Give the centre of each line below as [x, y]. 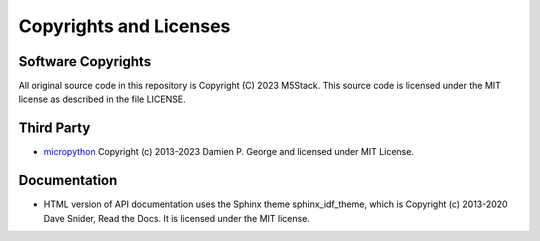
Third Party [54, 128]
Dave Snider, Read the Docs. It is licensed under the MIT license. [176, 218]
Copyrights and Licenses [124, 26]
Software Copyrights [85, 61]
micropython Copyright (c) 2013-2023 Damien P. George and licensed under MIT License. [229, 152]
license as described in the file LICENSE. [102, 99]
